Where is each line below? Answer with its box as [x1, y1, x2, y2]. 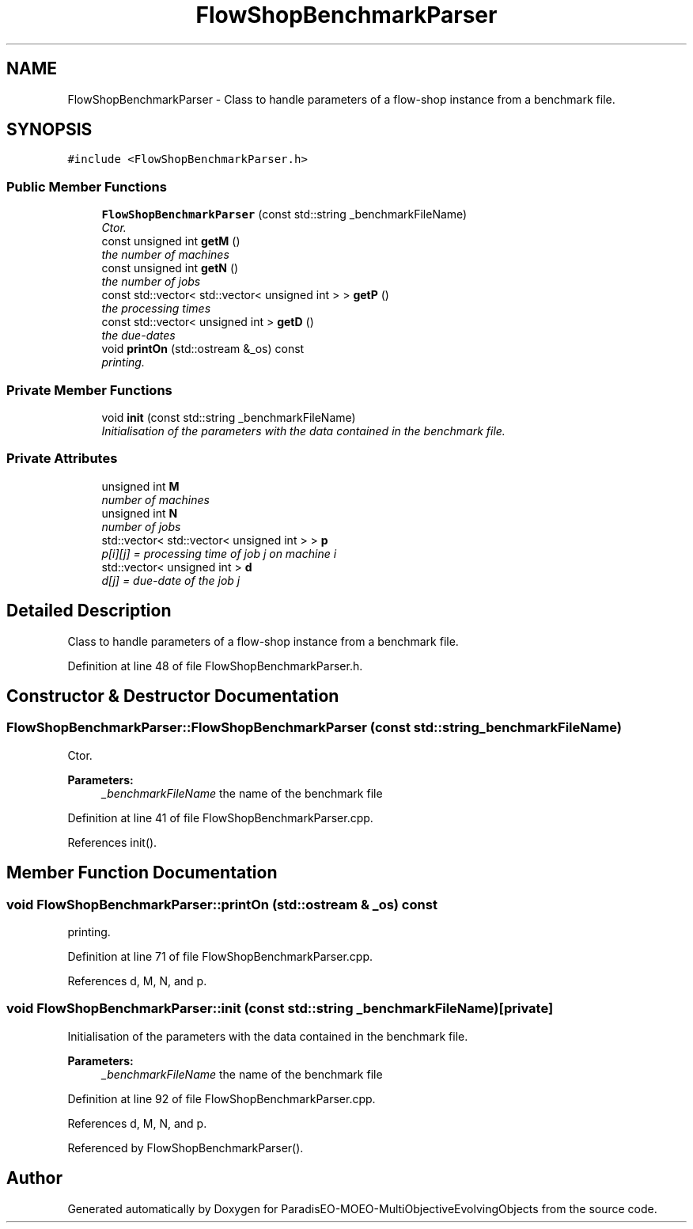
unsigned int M [101, 479, 180, 493]
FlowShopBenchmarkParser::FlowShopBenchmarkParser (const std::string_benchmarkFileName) [6, 719, 622, 736]
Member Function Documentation [6, 863, 278, 883]
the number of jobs [101, 275, 201, 289]
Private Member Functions [6, 381, 172, 398]
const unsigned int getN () [101, 261, 239, 275]
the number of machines [101, 248, 229, 262]
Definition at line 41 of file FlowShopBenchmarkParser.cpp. [67, 810, 373, 825]
